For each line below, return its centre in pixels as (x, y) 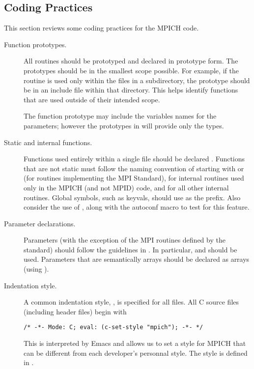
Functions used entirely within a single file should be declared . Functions (134, 159)
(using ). (36, 269)
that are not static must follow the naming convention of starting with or (134, 168)
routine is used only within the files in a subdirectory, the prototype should (137, 80)
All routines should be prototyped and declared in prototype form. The (131, 61)
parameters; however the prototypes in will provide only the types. (124, 125)
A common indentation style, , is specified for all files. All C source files (131, 302)
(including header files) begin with (75, 311)
